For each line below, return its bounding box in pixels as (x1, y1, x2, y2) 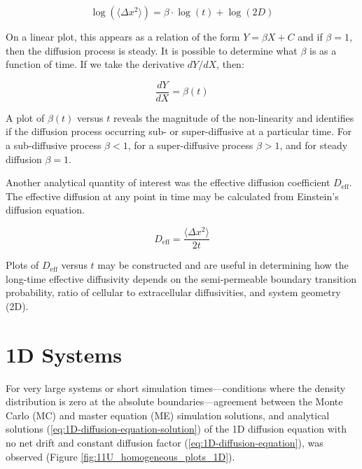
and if (298, 29, 323, 43)
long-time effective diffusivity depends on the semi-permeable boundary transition (6, 271, 356, 286)
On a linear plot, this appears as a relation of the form (6, 29, 240, 43)
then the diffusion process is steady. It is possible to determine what (6, 43, 298, 57)
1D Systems (6, 339, 122, 368)
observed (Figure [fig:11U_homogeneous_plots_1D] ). (6, 449, 235, 463)
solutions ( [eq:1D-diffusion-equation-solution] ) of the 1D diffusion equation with (6, 421, 347, 436)
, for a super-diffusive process (127, 138, 253, 153)
